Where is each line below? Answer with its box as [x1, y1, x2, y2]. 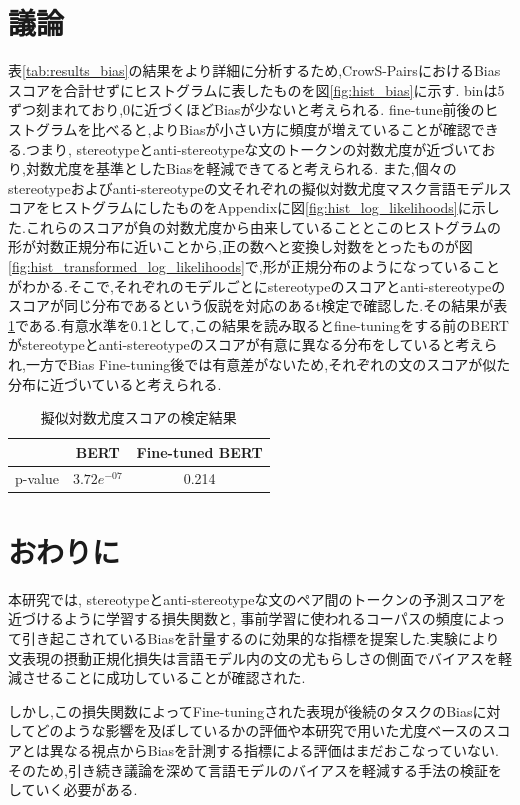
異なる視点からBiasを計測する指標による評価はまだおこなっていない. [49, 740, 499, 761]
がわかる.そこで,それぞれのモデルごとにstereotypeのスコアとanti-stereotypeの [8, 275, 506, 296]
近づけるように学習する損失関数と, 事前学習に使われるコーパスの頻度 [8, 608, 464, 629]
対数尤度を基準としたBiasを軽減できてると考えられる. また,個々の [25, 158, 457, 179]
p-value [15, 467, 59, 488]
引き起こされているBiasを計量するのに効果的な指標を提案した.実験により [21, 628, 500, 649]
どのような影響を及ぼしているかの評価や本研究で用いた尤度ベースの [35, 720, 483, 741]
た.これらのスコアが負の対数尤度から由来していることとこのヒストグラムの [8, 216, 502, 237]
